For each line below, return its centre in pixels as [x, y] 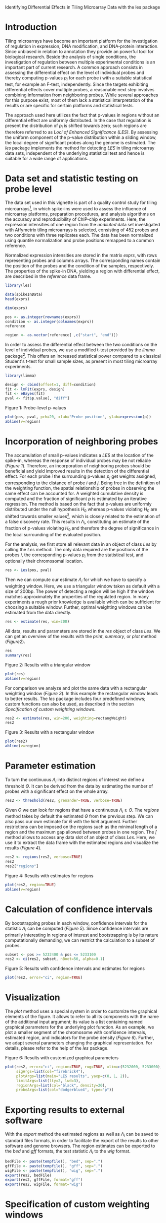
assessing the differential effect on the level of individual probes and [75, 72]
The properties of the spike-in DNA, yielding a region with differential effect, [83, 271]
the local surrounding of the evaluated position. [53, 534]
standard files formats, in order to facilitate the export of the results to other [82, 1141]
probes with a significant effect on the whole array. [57, 791]
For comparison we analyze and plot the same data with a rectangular [76, 688]
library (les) [19, 286]
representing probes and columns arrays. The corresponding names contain [83, 260]
